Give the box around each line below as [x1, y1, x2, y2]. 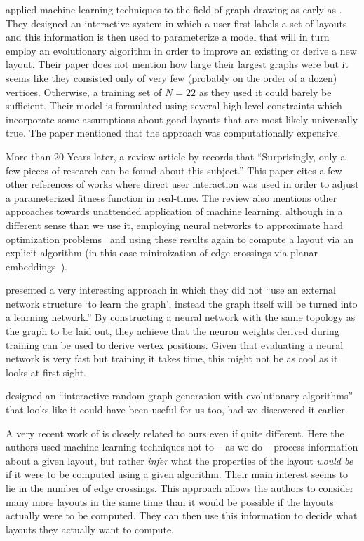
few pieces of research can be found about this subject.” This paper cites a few [6, 163, 342, 177]
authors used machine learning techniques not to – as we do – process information [6, 439, 358, 454]
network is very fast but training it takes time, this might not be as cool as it [6, 351, 338, 366]
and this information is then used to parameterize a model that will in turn [6, 29, 330, 44]
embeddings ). [6, 259, 67, 273]
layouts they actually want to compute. [6, 521, 175, 536]
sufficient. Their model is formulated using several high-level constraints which [6, 98, 342, 113]
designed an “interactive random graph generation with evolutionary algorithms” [6, 388, 353, 403]
